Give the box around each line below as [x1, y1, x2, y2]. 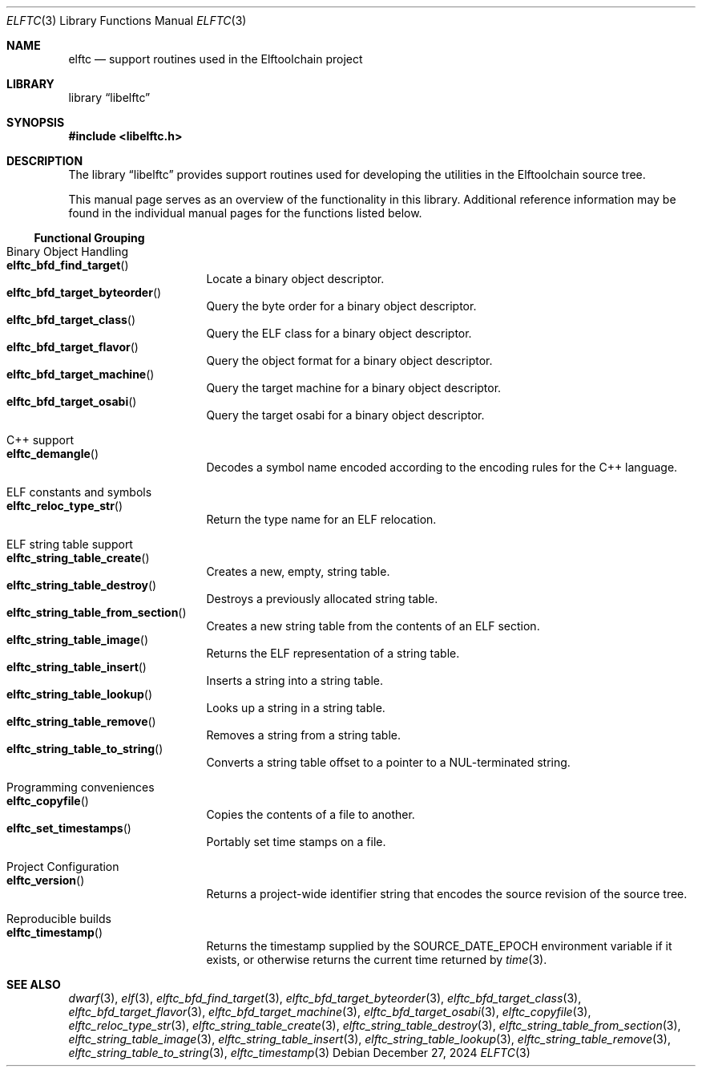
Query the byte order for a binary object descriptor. [206, 299, 477, 313]
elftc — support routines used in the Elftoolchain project [68, 52, 363, 66]
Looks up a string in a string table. [206, 701, 385, 715]
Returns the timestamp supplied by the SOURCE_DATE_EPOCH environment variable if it [206, 939, 672, 953]
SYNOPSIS [6, 115, 65, 129]
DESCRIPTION [6, 154, 83, 168]
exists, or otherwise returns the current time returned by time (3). [206, 953, 547, 966]
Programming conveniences [6, 780, 155, 794]
